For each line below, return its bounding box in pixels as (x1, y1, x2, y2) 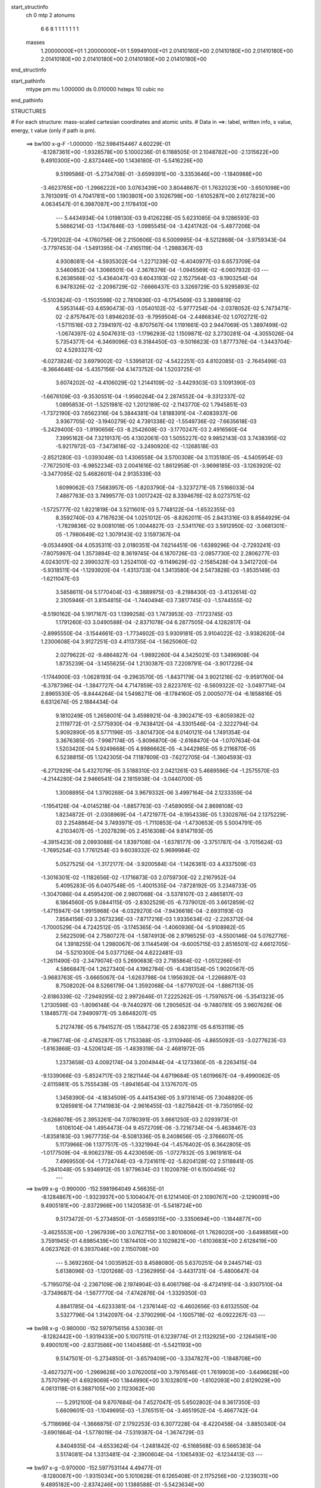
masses (26, 39, 45, 46)
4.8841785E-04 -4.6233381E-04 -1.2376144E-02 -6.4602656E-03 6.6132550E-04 (55, 1303, 259, 1310)
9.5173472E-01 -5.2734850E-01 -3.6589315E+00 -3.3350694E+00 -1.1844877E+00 (55, 1215, 262, 1223)
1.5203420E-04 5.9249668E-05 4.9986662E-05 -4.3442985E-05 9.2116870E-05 (55, 745, 256, 752)
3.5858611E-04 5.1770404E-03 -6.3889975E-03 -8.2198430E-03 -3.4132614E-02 (55, 589, 257, 596)
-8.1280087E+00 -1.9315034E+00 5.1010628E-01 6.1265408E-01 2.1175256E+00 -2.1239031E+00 (40, 1473, 279, 1480)
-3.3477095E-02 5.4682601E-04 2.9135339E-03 (40, 470, 161, 477)
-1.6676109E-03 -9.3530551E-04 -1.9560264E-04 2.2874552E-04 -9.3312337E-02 (40, 393, 246, 400)
